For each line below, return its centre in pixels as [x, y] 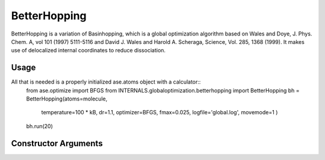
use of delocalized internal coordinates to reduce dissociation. [88, 51]
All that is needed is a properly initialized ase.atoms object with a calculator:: [106, 82]
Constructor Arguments [57, 143]
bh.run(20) [40, 126]
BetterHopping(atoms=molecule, [67, 99]
